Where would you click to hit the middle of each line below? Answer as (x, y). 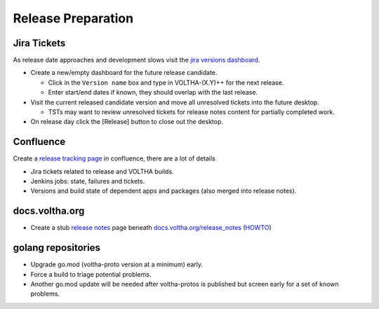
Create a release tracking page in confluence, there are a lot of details (114, 158)
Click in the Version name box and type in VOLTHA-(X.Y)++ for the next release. (166, 82)
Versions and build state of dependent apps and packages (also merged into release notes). (164, 191)
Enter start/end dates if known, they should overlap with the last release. (153, 92)
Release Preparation (73, 18)
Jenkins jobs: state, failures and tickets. (88, 181)
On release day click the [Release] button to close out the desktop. (127, 122)
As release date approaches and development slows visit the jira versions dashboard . (137, 60)
